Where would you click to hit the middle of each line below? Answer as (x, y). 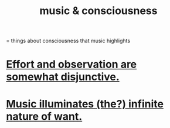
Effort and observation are (72, 64)
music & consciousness (98, 11)
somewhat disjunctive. (63, 77)
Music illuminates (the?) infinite (85, 104)
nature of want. (44, 116)
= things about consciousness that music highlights (68, 41)
